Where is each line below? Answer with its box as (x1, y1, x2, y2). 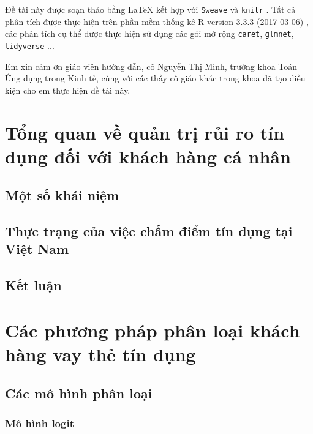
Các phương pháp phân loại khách (5, 317, 300, 342)
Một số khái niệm (5, 185, 119, 204)
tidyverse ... (5, 39, 55, 51)
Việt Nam (5, 239, 69, 258)
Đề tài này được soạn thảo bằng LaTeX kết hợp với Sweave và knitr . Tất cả (5, 3, 296, 15)
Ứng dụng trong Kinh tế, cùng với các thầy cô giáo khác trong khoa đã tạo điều (5, 72, 306, 84)
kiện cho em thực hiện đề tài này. (5, 83, 130, 96)
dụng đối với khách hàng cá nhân (5, 143, 291, 168)
